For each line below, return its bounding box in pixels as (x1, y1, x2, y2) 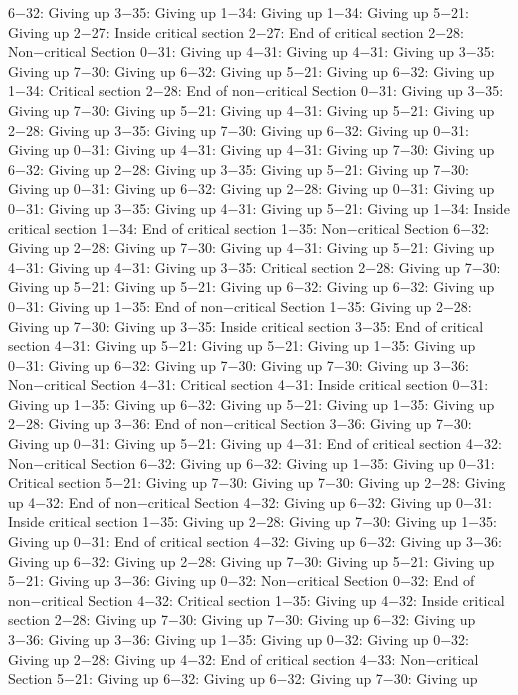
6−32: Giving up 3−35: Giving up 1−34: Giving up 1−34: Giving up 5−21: (8, 2, 469, 22)
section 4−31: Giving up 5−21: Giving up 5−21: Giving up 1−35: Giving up (8, 335, 476, 356)
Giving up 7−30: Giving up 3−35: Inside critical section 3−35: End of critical (8, 315, 484, 336)
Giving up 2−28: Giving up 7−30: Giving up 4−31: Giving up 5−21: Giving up (8, 237, 495, 258)
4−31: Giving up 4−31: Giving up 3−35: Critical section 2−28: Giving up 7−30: (8, 256, 501, 277)
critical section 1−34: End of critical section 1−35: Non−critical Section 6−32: (8, 217, 490, 238)
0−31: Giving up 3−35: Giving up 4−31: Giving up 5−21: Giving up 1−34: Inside (8, 197, 510, 218)
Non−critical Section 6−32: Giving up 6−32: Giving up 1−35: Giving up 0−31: (8, 452, 495, 473)
